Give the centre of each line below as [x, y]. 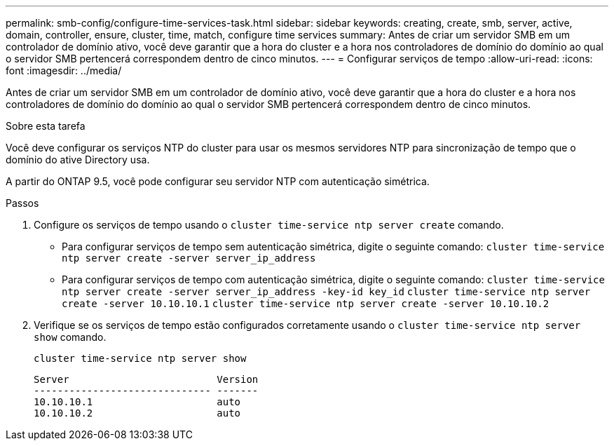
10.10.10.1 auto [137, 402]
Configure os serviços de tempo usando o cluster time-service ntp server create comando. [269, 225]
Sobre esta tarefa [46, 126]
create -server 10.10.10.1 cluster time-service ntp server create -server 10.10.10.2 [306, 304]
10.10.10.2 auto [137, 413]
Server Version [146, 379]
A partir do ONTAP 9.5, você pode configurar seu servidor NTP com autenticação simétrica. [218, 181]
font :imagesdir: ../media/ [64, 70]
